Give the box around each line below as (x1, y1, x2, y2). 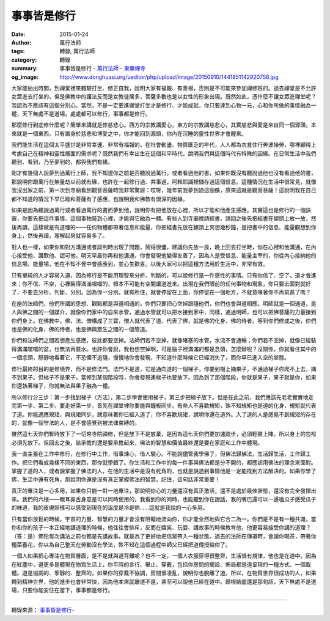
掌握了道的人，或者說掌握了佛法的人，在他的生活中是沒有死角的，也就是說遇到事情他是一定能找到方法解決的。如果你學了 (11, 467, 317, 474)
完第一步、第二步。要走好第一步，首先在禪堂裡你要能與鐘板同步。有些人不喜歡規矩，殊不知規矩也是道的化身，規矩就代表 (11, 402, 317, 410)
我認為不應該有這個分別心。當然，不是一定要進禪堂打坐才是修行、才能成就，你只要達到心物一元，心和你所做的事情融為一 (11, 101, 317, 109)
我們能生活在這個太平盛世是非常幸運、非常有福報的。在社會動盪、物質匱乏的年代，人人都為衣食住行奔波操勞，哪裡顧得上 (11, 141, 317, 149)
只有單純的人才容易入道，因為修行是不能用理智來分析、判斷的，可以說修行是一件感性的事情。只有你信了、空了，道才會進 (11, 271, 317, 279)
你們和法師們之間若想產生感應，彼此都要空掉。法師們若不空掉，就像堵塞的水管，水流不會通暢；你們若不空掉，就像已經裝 (11, 337, 317, 344)
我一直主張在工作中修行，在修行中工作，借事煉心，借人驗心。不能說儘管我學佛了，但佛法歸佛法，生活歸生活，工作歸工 (11, 450, 311, 458)
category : (11, 56, 37, 64)
